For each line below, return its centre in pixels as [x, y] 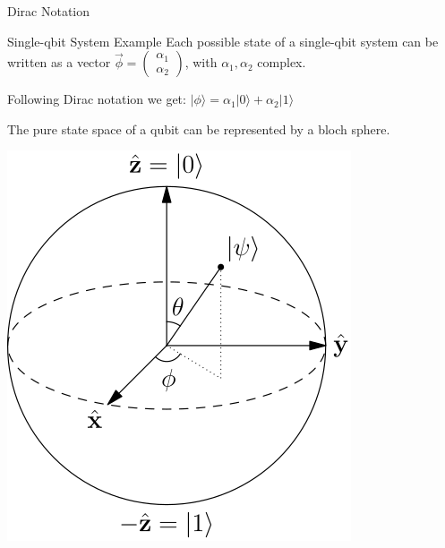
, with [201, 62]
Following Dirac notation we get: [97, 99]
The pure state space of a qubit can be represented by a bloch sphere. [199, 128]
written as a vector [59, 62]
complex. [282, 62]
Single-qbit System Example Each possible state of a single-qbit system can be [223, 41]
